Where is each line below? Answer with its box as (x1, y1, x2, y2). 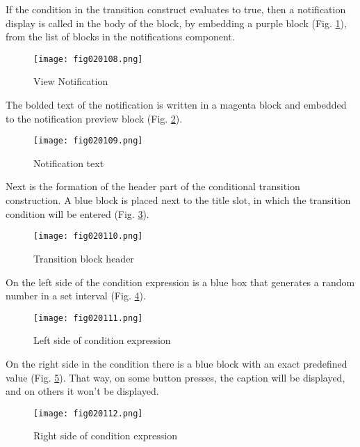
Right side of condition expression (33, 428, 177, 443)
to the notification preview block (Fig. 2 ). (6, 111, 183, 125)
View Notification (33, 74, 108, 88)
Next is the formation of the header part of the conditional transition (6, 179, 300, 194)
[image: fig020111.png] (33, 313, 143, 323)
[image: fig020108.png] (33, 54, 143, 64)
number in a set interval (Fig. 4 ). (6, 288, 146, 303)
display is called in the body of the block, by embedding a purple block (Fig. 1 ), (6, 15, 347, 30)
